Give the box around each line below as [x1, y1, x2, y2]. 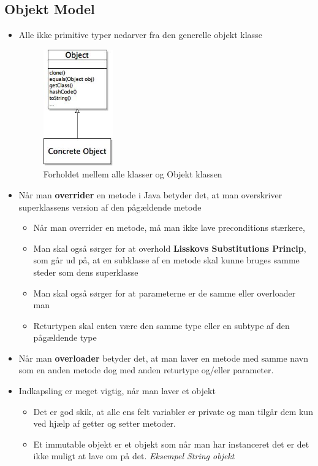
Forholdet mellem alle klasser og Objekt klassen [43, 168, 222, 181]
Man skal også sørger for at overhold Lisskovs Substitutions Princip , [33, 241, 306, 254]
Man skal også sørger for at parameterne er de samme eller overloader [33, 286, 296, 299]
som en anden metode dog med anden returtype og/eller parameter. [18, 363, 274, 376]
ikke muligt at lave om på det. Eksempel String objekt [33, 449, 235, 462]
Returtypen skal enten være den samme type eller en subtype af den [33, 319, 290, 332]
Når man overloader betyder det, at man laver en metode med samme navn [18, 351, 308, 364]
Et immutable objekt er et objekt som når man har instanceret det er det [33, 437, 309, 450]
